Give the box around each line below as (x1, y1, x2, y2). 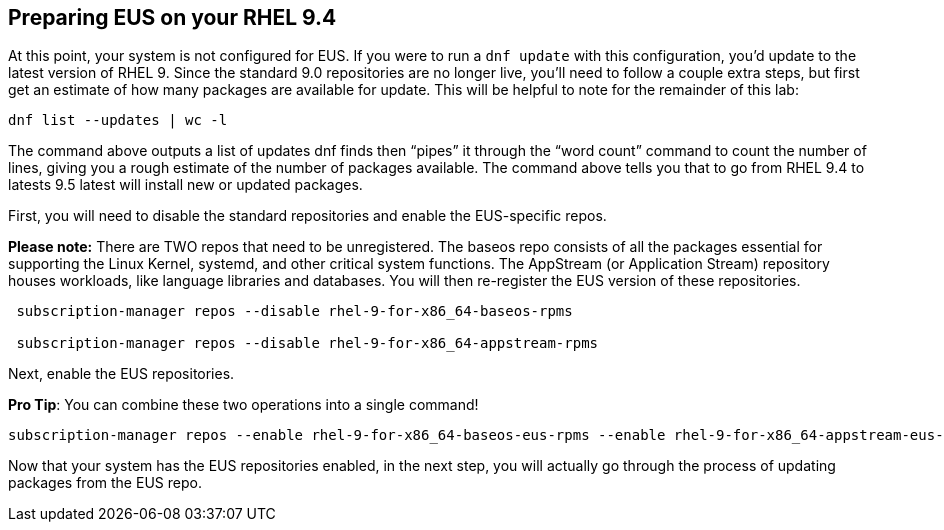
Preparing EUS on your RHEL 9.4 (8, 5, 337, 30)
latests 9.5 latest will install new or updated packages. (8, 176, 363, 194)
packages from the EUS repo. (8, 474, 202, 492)
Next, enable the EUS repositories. (8, 365, 235, 383)
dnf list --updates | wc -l (8, 112, 228, 129)
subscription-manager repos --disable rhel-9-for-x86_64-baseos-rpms (16, 303, 573, 320)
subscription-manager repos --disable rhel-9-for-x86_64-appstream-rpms (16, 335, 599, 352)
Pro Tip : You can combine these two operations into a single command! (8, 396, 479, 414)
